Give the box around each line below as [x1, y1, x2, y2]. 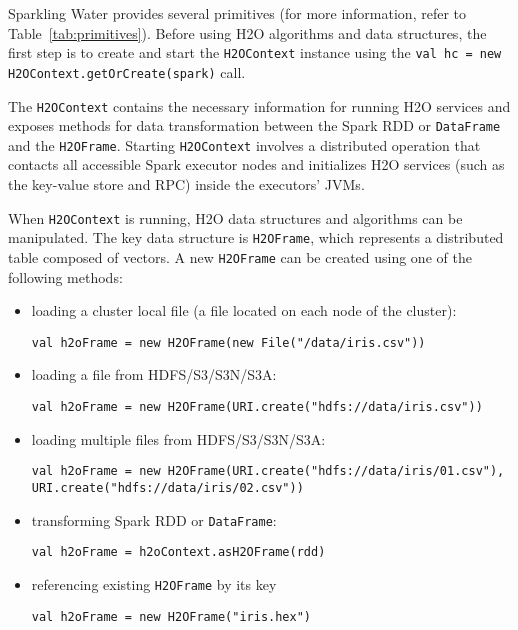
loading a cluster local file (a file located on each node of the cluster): [31, 300, 457, 321]
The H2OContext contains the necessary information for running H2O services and [8, 95, 511, 116]
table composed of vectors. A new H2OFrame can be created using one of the [8, 246, 472, 267]
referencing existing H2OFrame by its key [31, 573, 277, 594]
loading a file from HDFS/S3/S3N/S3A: [31, 364, 277, 385]
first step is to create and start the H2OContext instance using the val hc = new [8, 42, 502, 63]
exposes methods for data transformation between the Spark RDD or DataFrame [8, 115, 501, 136]
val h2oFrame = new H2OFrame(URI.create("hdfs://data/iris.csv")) [31, 400, 483, 415]
